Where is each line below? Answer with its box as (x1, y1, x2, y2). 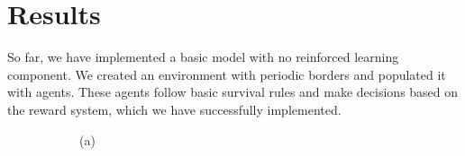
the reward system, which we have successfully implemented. (7, 100, 342, 118)
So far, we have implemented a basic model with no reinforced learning (7, 48, 399, 66)
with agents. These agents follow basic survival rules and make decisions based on (7, 82, 459, 101)
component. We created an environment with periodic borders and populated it (7, 65, 446, 83)
